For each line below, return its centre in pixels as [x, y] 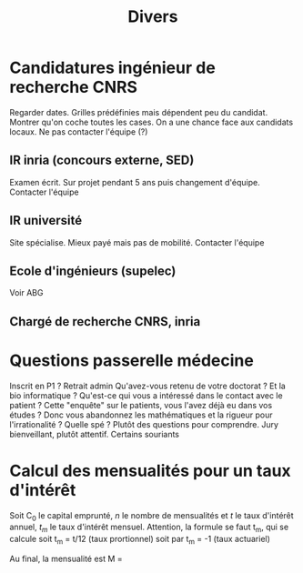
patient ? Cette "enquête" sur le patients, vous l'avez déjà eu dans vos [141, 405]
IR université [46, 221]
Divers [153, 17]
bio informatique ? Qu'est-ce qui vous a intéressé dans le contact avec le [146, 395]
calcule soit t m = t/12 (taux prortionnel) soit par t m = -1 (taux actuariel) [140, 540]
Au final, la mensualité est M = [66, 559]
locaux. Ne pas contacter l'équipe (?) [79, 131]
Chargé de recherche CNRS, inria [105, 322]
